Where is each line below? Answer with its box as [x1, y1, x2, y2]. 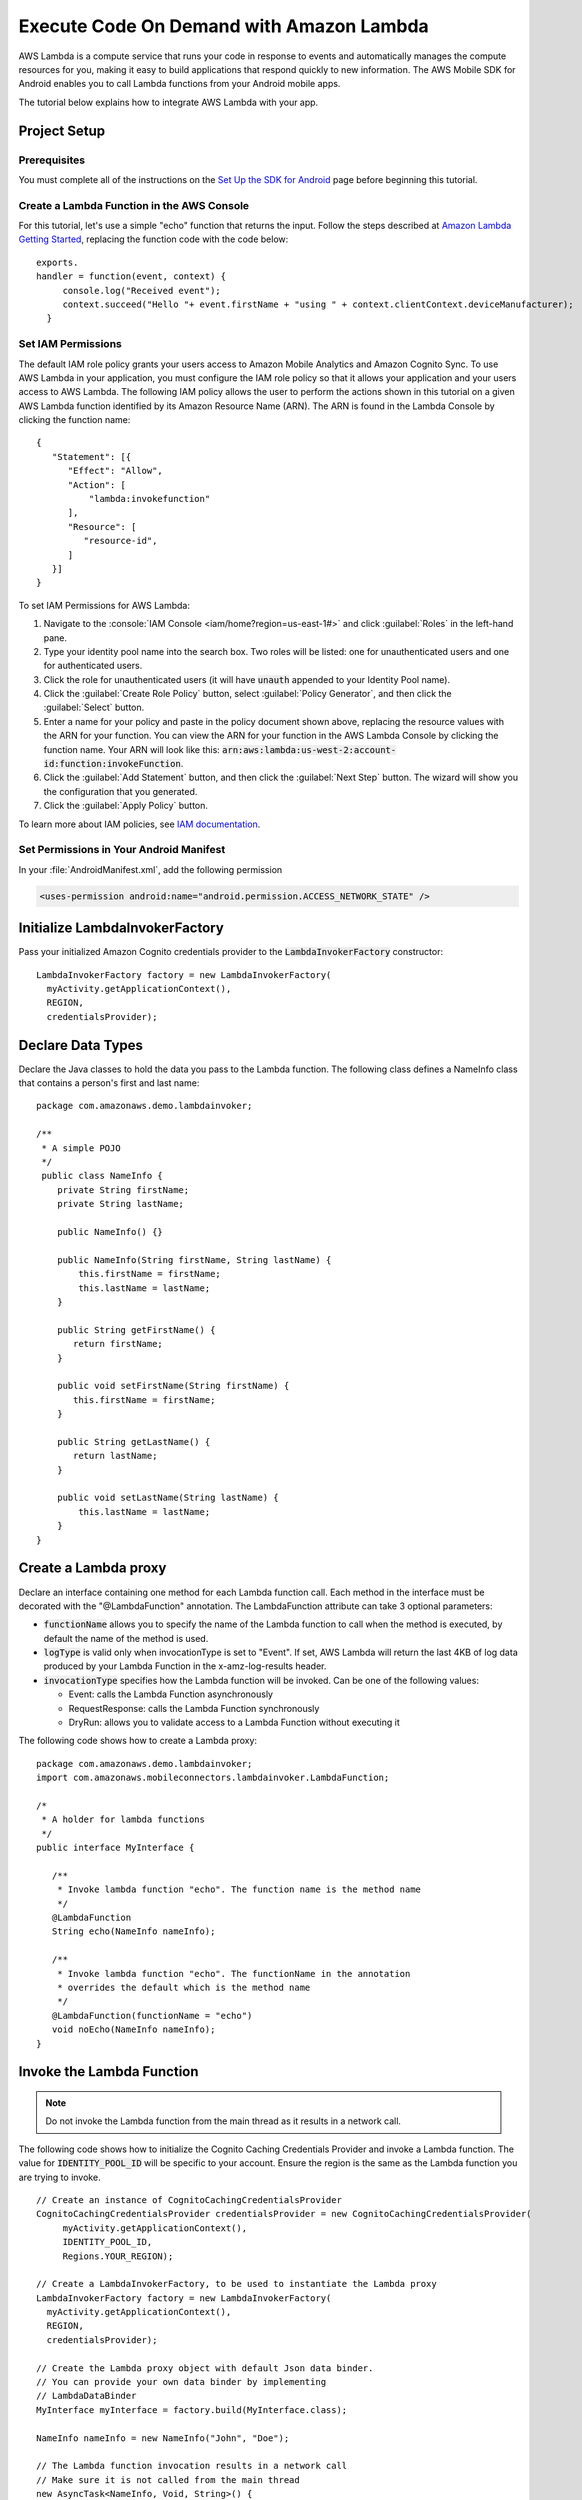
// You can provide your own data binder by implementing [36, 2376, 327, 2388]
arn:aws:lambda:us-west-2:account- [221, 744, 397, 755]
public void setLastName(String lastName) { [56, 1492, 279, 1504]
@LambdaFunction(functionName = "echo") [51, 2010, 253, 2021]
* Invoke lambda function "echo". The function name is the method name [56, 1884, 422, 1895]
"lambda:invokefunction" [88, 493, 211, 505]
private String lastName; [56, 1198, 185, 1210]
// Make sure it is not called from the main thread [36, 2474, 300, 2485]
